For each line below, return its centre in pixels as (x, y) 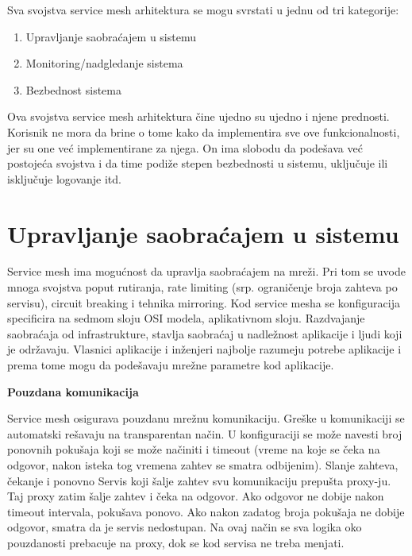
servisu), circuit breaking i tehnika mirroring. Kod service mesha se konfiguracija (204, 302)
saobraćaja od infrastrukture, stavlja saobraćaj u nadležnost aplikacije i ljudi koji (205, 333)
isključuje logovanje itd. (64, 178)
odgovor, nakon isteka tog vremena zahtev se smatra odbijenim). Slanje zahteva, (203, 465)
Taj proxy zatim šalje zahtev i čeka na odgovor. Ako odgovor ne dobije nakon (196, 496)
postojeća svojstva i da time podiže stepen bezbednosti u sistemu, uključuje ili (198, 163)
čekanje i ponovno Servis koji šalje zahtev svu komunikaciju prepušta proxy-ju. (199, 480)
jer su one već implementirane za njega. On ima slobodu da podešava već (185, 147)
